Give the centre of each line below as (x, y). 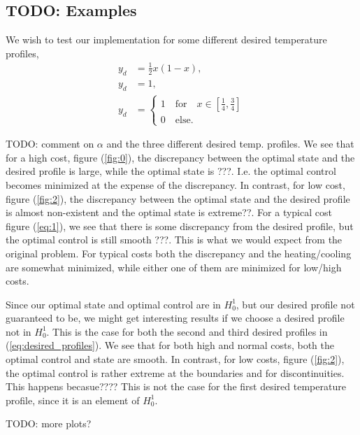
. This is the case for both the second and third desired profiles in (187, 331)
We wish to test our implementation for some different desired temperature (166, 40)
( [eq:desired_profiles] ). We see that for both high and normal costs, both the (170, 345)
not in (19, 331)
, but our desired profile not (295, 304)
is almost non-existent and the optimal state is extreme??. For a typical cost (169, 212)
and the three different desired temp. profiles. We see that (230, 144)
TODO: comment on (50, 144)
